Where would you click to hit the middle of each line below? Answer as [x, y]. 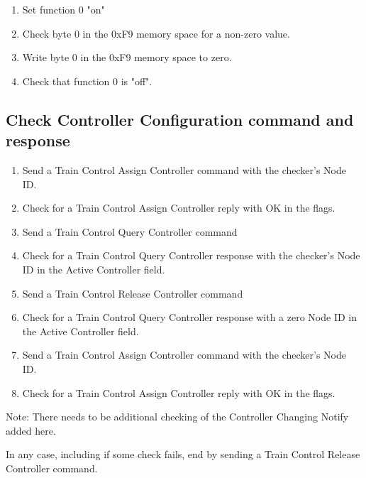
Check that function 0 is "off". [87, 81]
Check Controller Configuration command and [180, 119]
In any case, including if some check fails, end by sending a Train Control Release [183, 454]
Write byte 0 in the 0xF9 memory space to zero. [127, 57]
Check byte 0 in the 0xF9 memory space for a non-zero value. [156, 33]
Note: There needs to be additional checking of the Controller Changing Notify [177, 417]
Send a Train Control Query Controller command [130, 231]
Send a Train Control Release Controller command [133, 293]
